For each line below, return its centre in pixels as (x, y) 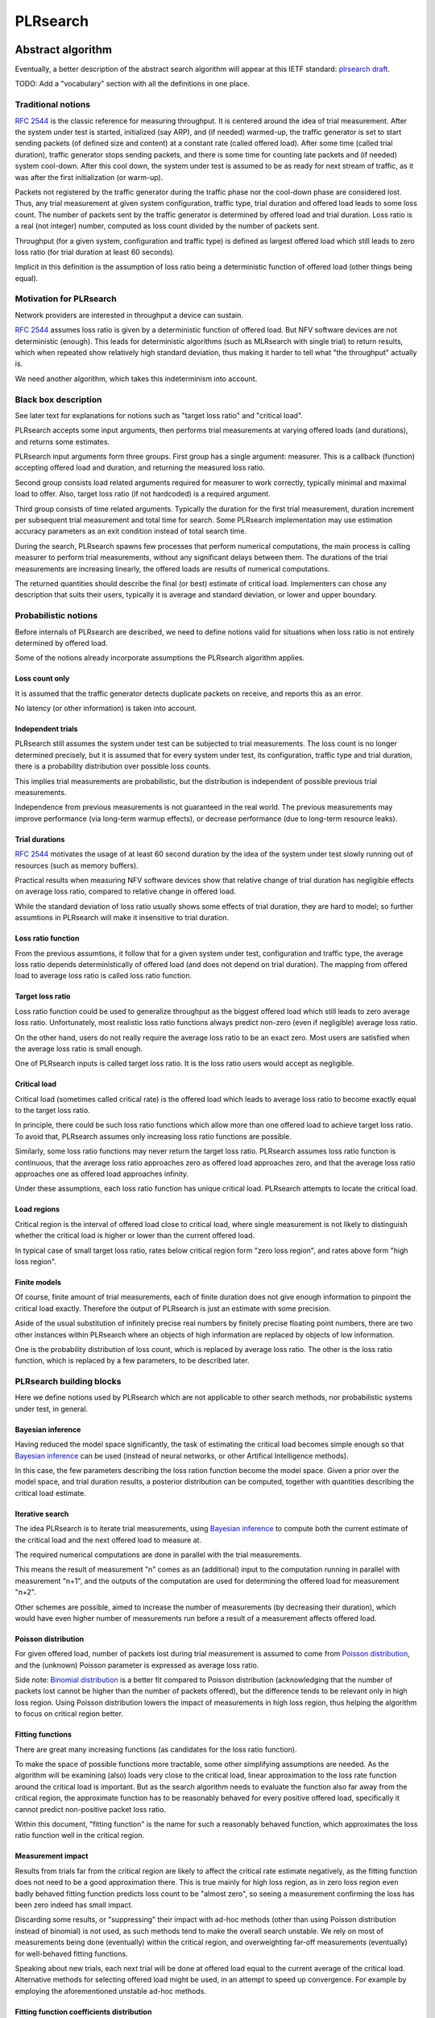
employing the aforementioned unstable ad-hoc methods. (111, 1991)
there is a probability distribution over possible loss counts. (113, 766)
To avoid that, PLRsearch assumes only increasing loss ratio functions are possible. (153, 1136)
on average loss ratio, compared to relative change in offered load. (126, 891)
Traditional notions (53, 105)
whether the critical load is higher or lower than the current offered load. (135, 1236)
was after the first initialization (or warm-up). (89, 177)
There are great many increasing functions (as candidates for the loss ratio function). (156, 1749)
